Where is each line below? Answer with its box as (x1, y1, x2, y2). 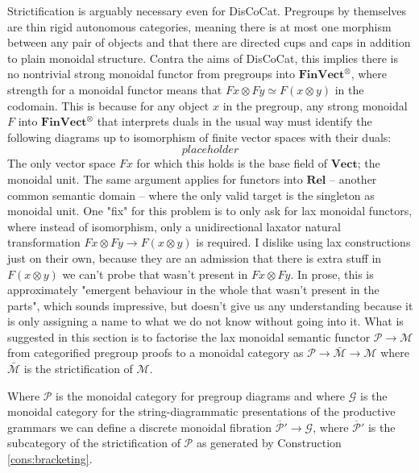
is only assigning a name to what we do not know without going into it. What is (7, 313, 404, 330)
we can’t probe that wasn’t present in (62, 265, 248, 282)
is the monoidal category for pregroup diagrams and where (56, 387, 346, 404)
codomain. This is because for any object (7, 97, 209, 114)
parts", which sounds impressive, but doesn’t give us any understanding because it (7, 297, 413, 313)
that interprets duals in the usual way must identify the (97, 113, 372, 130)
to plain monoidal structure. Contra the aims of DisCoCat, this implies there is (7, 49, 398, 66)
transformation (7, 234, 81, 251)
